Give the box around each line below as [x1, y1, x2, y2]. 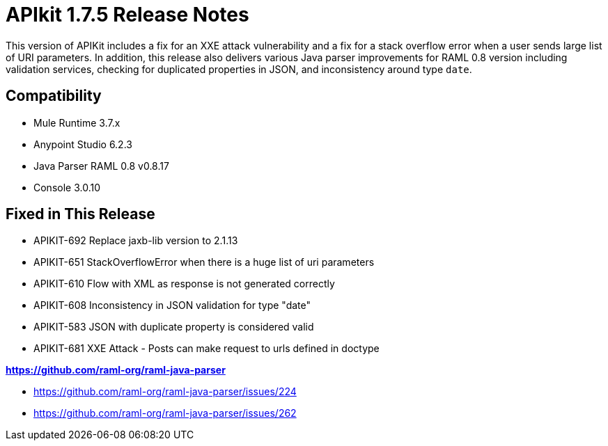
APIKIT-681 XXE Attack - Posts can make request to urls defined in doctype [33, 342, 380, 355]
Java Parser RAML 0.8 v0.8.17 [33, 159, 169, 172]
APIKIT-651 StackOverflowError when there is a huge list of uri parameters [33, 256, 375, 269]
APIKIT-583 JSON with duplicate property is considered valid [33, 321, 314, 333]
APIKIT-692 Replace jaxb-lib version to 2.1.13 [33, 234, 238, 247]
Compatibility [6, 87, 102, 105]
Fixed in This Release [6, 205, 155, 223]
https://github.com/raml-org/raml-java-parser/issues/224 [33, 385, 297, 398]
